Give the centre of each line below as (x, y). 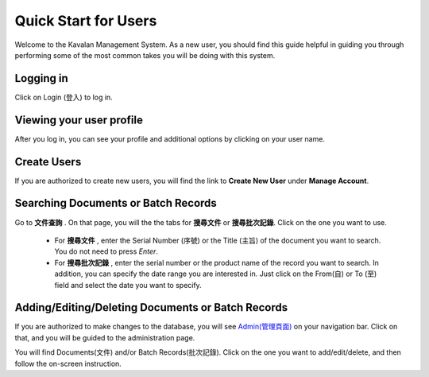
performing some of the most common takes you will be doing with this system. (145, 55)
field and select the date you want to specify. (128, 285)
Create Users (48, 162)
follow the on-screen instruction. (68, 363)
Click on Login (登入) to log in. (64, 97)
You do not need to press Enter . (106, 251)
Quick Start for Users (86, 21)
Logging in (42, 78)
